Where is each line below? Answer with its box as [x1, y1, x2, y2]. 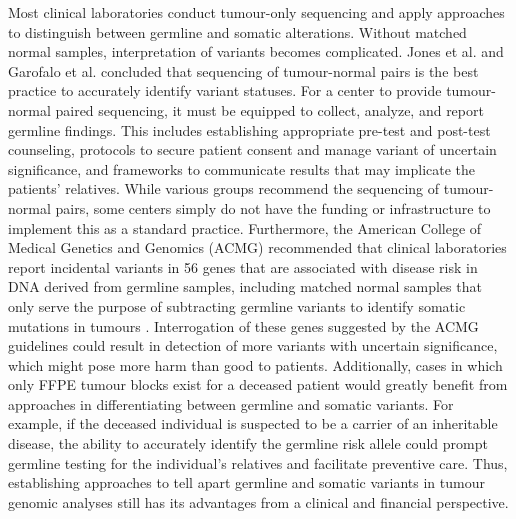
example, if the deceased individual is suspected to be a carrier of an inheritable [8, 413, 498, 434]
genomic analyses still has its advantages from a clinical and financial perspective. [8, 491, 509, 512]
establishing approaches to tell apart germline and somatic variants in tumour [8, 472, 485, 493]
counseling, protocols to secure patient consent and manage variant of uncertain [8, 139, 497, 160]
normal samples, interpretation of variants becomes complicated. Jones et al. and [8, 41, 504, 62]
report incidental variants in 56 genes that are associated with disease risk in [8, 256, 478, 277]
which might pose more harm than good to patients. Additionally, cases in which [8, 354, 503, 375]
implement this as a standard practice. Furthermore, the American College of [8, 217, 482, 238]
